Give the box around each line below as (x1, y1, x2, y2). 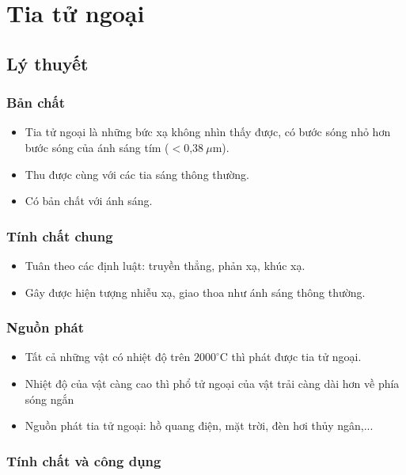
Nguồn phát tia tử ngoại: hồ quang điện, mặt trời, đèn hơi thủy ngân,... (25, 417, 374, 434)
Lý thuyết (6, 51, 89, 75)
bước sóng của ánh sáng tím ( (25, 139, 169, 155)
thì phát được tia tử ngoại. (231, 348, 362, 365)
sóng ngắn (25, 390, 74, 407)
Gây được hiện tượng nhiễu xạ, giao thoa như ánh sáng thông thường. (25, 283, 366, 300)
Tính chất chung (6, 226, 113, 245)
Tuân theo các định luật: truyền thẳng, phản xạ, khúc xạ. (25, 256, 305, 273)
